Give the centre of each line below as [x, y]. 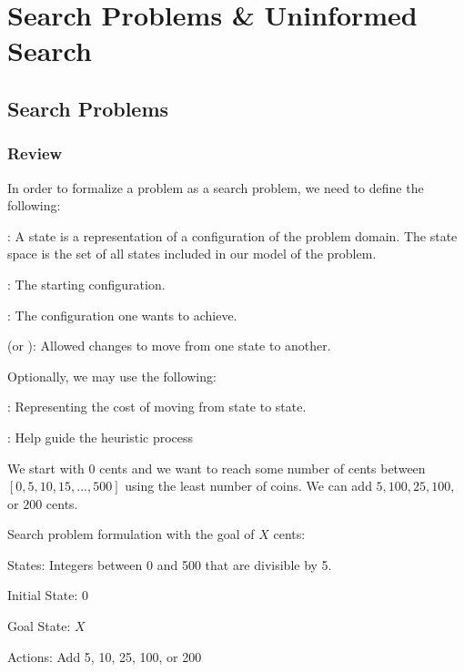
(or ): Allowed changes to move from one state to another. [169, 346]
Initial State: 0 [48, 595]
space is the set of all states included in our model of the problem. [192, 254]
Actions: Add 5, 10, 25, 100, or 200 [105, 656]
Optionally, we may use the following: [112, 376]
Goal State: [39, 626]
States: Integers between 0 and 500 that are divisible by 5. [170, 564]
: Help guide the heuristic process [101, 437]
